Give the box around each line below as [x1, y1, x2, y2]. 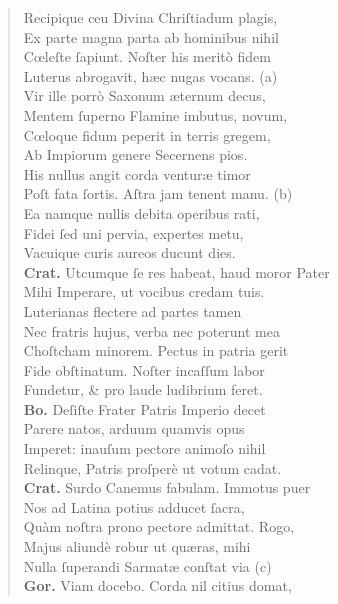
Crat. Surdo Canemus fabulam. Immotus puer [23, 477, 311, 498]
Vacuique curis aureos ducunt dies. [23, 242, 236, 263]
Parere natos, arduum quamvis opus [23, 418, 245, 439]
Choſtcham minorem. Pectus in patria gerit [23, 340, 289, 361]
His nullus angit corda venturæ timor [23, 163, 251, 184]
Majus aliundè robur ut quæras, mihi [23, 536, 251, 557]
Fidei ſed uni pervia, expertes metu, [23, 222, 244, 243]
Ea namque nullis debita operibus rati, [23, 202, 260, 223]
